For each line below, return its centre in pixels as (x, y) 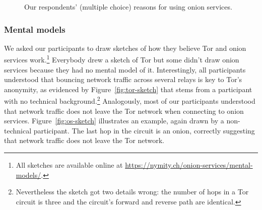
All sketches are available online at (69, 165)
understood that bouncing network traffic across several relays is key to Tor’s (123, 79)
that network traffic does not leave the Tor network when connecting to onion (124, 111)
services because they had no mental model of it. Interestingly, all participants (125, 69)
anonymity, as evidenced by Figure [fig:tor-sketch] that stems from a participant (128, 89)
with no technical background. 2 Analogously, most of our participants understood (130, 100)
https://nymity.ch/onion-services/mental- (189, 165)
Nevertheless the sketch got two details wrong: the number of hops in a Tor (132, 192)
